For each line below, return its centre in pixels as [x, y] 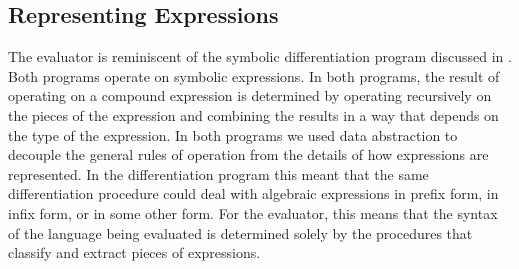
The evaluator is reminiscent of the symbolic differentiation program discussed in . [260, 56]
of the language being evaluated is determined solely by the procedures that [240, 232]
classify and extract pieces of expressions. [134, 252]
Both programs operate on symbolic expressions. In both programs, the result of [254, 75]
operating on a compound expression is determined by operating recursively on [250, 95]
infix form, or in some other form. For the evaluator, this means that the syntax [253, 212]
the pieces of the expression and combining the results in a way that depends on [253, 114]
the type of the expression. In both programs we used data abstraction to [233, 134]
